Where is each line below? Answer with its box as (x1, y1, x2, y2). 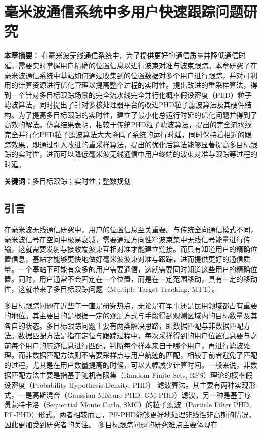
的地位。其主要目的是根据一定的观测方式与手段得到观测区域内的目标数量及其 (4, 310, 257, 320)
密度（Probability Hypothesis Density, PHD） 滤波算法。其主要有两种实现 (11, 380, 249, 390)
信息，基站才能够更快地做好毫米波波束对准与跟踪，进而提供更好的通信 (11, 254, 243, 264)
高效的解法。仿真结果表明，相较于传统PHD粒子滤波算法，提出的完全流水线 (4, 119, 252, 130)
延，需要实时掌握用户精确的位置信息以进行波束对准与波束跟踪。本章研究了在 (4, 60, 257, 70)
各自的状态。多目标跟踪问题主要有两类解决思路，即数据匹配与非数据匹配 (4, 320, 243, 331)
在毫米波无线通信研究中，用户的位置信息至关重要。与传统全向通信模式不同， (4, 224, 257, 235)
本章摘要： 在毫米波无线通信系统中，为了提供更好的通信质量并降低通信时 (4, 50, 246, 61)
